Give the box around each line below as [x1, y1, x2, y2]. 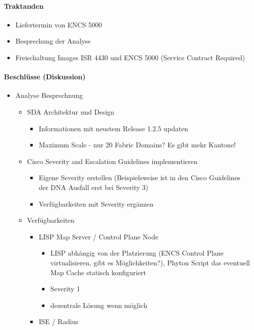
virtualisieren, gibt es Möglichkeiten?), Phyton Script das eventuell [50, 257, 250, 267]
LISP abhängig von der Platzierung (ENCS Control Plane [50, 248, 224, 258]
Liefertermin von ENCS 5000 [15, 19, 102, 29]
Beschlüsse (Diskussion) [4, 71, 86, 82]
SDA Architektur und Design [27, 106, 114, 117]
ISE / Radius [39, 316, 79, 327]
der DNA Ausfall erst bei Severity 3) [39, 182, 148, 192]
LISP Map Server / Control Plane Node [39, 231, 158, 241]
